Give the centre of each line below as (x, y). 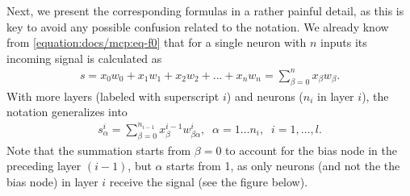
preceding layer (44, 166)
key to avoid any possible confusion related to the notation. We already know (198, 26)
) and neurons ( (265, 96)
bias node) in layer (52, 181)
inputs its (344, 42)
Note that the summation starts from (99, 150)
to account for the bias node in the (311, 150)
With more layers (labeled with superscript (113, 96)
